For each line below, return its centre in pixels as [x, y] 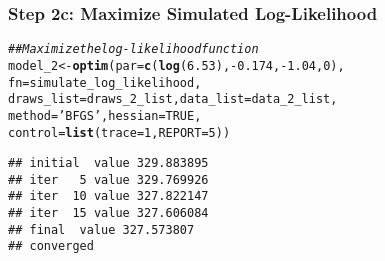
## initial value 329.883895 [108, 163]
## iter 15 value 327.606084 [108, 213]
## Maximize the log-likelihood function [133, 49]
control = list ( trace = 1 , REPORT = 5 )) [119, 132]
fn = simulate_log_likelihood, [105, 82]
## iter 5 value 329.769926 [108, 179]
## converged [51, 246]
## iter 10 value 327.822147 [108, 196]
